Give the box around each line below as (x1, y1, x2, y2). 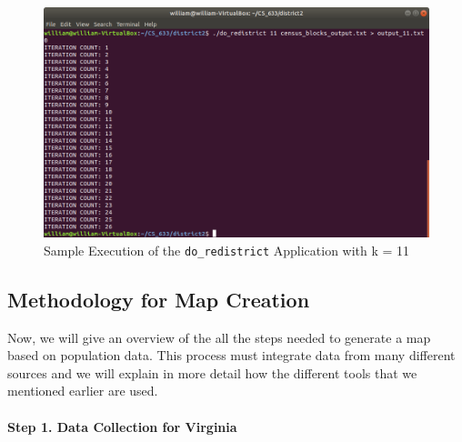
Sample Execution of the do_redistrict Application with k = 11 (44, 240, 410, 259)
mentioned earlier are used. (7, 381, 158, 400)
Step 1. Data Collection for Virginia (7, 417, 237, 436)
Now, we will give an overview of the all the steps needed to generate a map (7, 327, 431, 347)
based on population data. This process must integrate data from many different (7, 346, 456, 365)
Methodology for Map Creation (7, 285, 310, 313)
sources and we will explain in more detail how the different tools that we (7, 363, 417, 382)
